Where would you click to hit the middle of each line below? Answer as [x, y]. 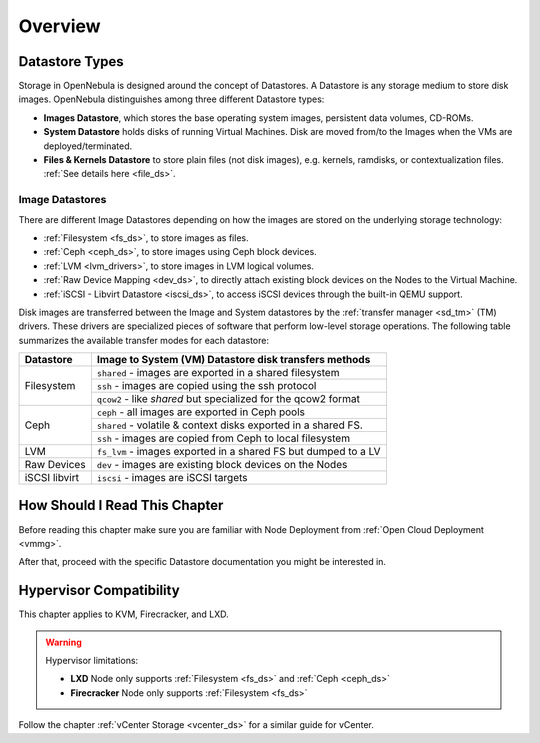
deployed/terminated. [88, 146]
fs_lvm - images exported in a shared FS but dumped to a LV [238, 452]
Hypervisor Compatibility [99, 590]
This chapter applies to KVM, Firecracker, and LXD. [123, 614]
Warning [63, 642]
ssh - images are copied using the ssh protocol [206, 386]
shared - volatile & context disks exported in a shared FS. [230, 425]
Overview [59, 26]
